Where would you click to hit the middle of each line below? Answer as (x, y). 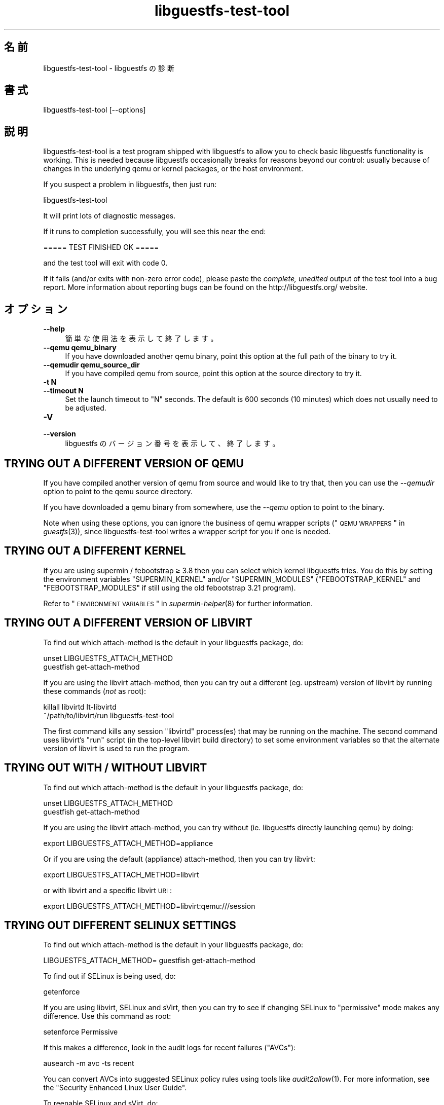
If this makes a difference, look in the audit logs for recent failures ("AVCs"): (170, 1048)
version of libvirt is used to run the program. (117, 748)
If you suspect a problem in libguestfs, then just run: (130, 185)
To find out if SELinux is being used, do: (109, 976)
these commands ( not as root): (95, 691)
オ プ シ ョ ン (36, 309)
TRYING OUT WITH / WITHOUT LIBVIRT (106, 768)
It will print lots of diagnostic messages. (109, 216)
